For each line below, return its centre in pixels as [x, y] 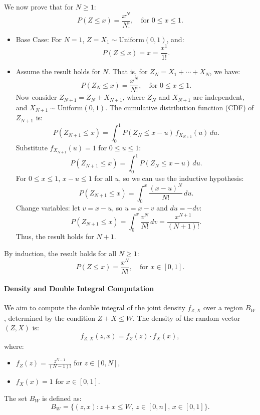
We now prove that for [39, 7]
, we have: [225, 71]
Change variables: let [48, 208]
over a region [223, 307]
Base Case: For [39, 39]
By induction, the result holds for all [60, 253]
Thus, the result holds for [55, 236]
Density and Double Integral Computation [79, 288]
